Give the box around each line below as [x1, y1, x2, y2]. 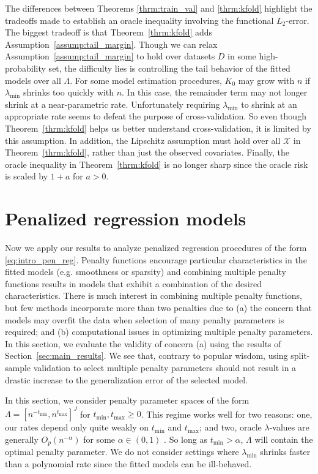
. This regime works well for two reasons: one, [141, 407, 312, 420]
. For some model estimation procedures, [70, 73, 222, 86]
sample [5, 361, 31, 374]
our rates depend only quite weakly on [5, 421, 149, 434]
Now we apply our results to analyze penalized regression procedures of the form [5, 241, 307, 254]
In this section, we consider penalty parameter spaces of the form [5, 394, 250, 407]
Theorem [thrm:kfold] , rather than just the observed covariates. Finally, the [5, 146, 290, 159]
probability [5, 61, 46, 74]
